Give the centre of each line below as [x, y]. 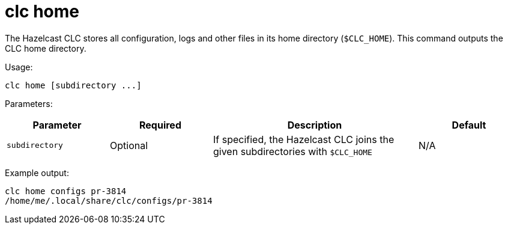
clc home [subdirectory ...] [73, 85]
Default [469, 125]
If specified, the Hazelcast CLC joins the [304, 139]
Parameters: [29, 103]
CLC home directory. [46, 48]
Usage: [19, 67]
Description [315, 125]
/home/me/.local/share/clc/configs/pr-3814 [109, 200]
